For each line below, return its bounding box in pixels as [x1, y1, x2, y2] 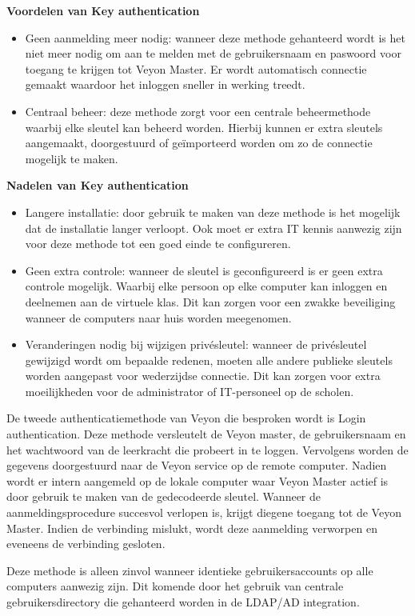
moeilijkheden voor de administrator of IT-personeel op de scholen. [25, 382, 354, 399]
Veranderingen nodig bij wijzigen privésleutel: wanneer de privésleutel [25, 336, 367, 353]
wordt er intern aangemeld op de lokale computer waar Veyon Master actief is [6, 472, 389, 489]
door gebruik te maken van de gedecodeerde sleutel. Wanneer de [6, 488, 321, 505]
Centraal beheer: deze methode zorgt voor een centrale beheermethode [25, 102, 371, 119]
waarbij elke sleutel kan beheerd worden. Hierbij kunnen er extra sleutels [25, 118, 383, 135]
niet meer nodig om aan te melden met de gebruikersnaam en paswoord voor [25, 45, 401, 62]
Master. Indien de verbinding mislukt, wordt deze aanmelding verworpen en [6, 519, 377, 536]
